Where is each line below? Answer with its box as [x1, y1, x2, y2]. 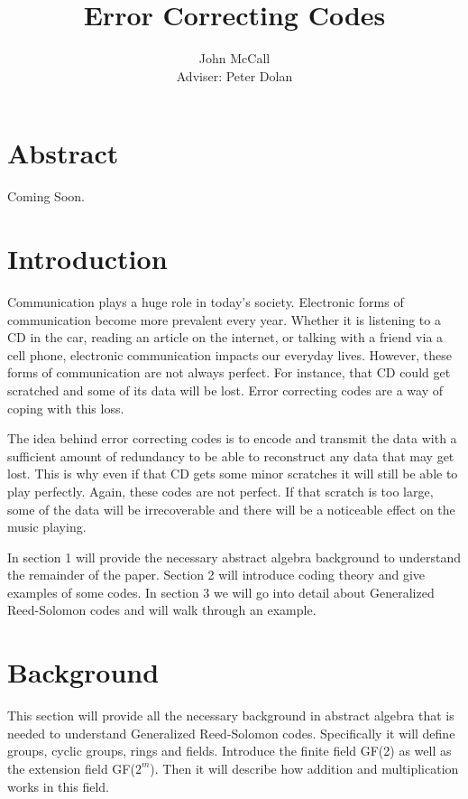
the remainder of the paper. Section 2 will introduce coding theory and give [7, 565, 426, 584]
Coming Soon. [7, 187, 85, 206]
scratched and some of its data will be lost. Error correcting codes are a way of [7, 380, 444, 399]
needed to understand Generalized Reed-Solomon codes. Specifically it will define [7, 723, 455, 742]
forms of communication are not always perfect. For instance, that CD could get [7, 363, 451, 382]
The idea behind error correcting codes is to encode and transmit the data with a [7, 429, 457, 448]
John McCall [198, 49, 271, 68]
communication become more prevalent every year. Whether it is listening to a [7, 310, 441, 329]
